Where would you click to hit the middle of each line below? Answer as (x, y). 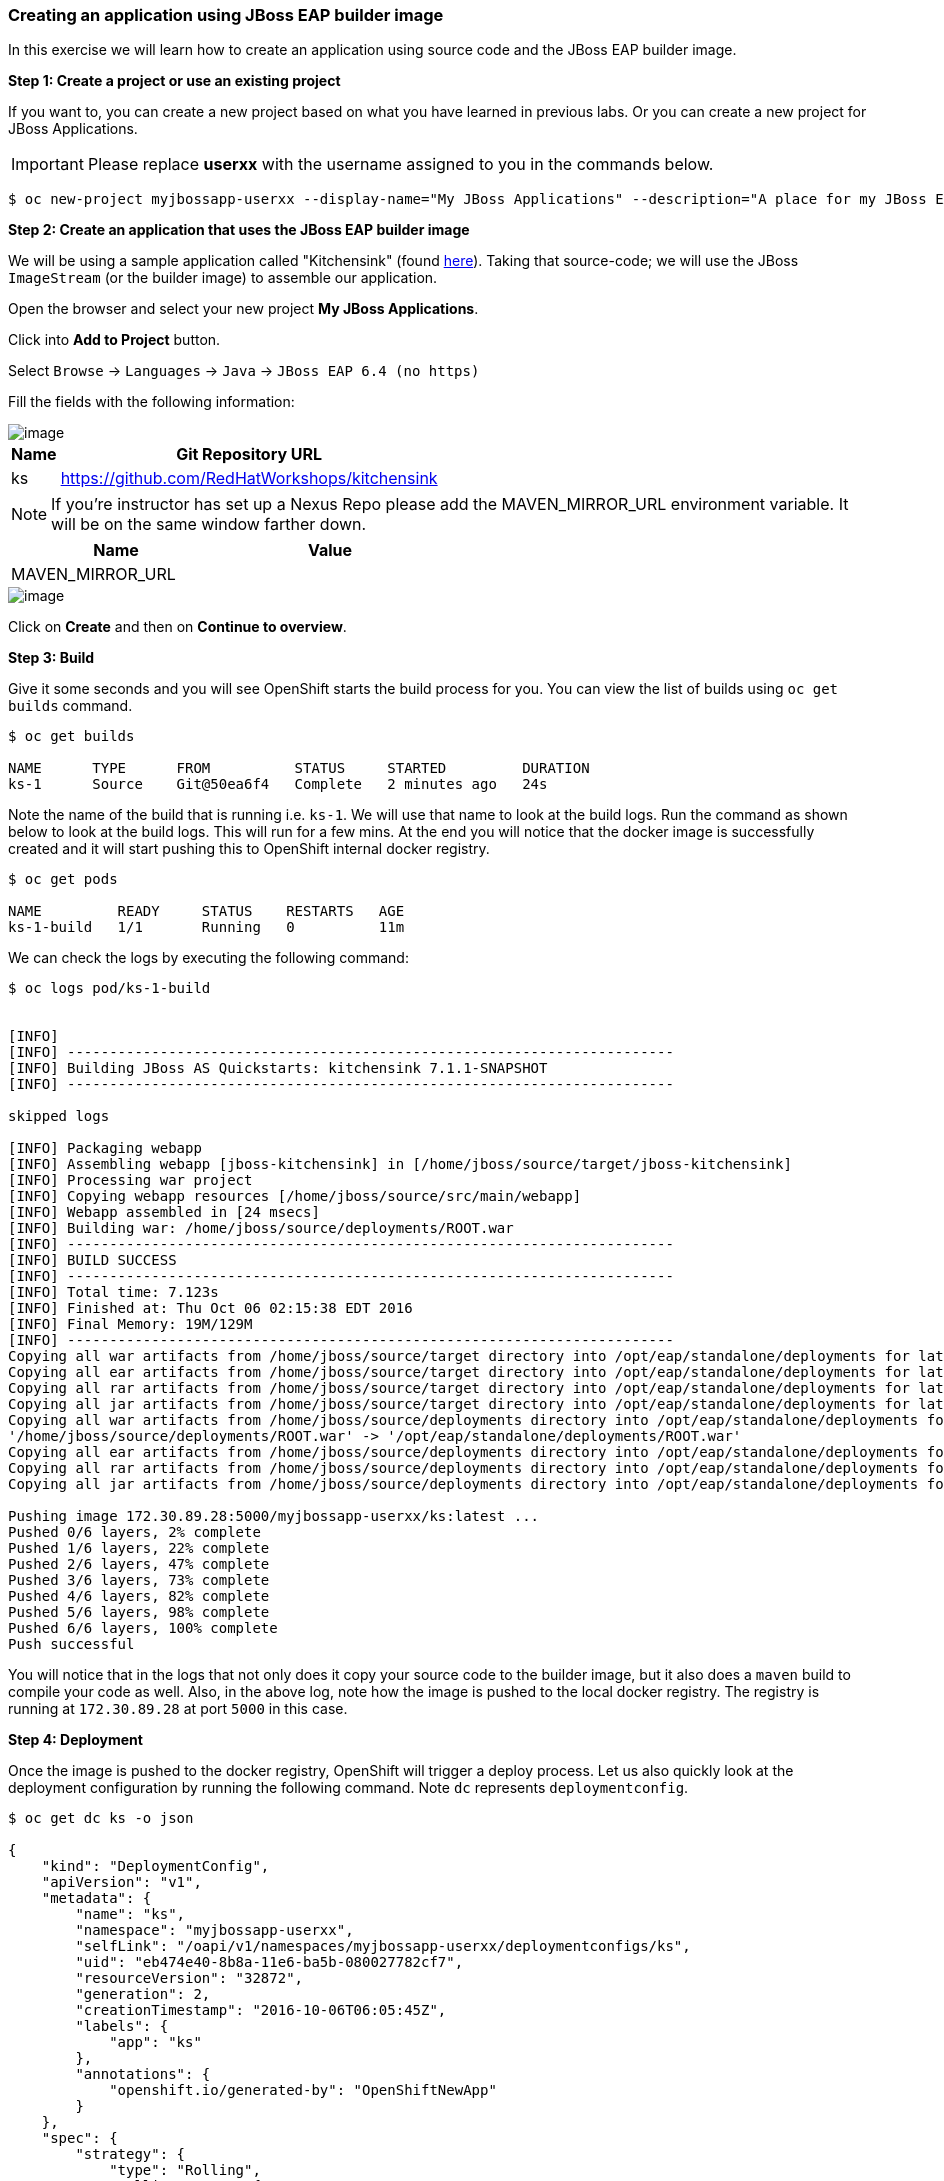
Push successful (71, 1644)
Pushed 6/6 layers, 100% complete (143, 1628)
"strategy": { (130, 2154)
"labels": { (122, 2026)
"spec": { (79, 2138)
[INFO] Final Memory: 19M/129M (130, 1324)
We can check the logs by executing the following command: (208, 958)
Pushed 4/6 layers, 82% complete (139, 1596)
